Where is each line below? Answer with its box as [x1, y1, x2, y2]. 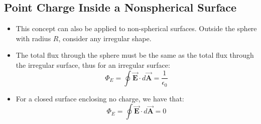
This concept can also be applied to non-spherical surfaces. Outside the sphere [16, 23, 257, 34]
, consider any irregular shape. [58, 33, 152, 43]
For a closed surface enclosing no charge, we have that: [16, 93, 184, 103]
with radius [16, 33, 51, 43]
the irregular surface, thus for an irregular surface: [16, 59, 170, 70]
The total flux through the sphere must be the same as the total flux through [16, 50, 254, 60]
